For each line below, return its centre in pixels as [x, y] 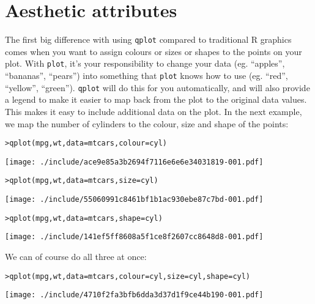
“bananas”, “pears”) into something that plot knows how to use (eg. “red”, [146, 76]
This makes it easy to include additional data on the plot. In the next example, [154, 111]
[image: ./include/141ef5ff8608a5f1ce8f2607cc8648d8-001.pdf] [134, 237]
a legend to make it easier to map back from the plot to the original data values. [156, 99]
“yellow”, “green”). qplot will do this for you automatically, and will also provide [157, 87]
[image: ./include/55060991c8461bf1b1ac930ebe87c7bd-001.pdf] [134, 200]
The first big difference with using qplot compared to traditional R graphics [148, 39]
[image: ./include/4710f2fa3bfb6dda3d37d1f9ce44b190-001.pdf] [134, 295]
